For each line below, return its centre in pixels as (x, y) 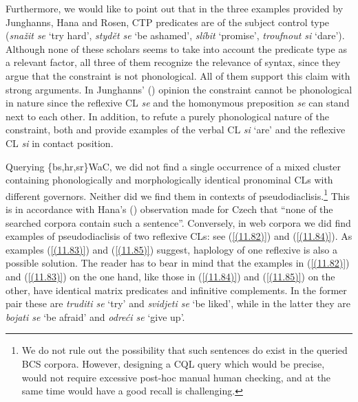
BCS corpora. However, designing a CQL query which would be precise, (173, 363)
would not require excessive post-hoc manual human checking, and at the (176, 377)
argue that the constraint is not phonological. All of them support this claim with (178, 75)
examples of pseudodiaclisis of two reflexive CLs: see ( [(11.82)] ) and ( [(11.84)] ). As (179, 236)
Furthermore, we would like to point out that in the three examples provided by (175, 8)
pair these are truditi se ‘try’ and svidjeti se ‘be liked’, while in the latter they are (178, 303)
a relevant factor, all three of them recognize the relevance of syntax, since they (173, 62)
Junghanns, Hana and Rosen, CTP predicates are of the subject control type (168, 22)
